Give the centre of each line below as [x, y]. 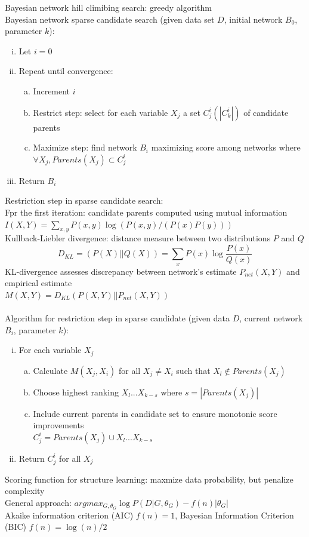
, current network [271, 318]
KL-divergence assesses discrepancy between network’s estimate [121, 271]
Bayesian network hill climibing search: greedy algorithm [109, 7]
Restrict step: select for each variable [101, 112]
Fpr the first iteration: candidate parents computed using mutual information [146, 212]
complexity [25, 491]
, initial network [253, 19]
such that [193, 370]
